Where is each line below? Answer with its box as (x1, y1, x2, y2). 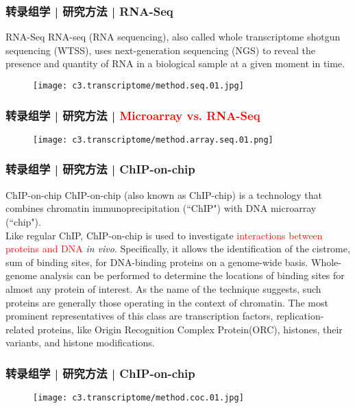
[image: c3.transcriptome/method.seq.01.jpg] (33, 81, 244, 91)
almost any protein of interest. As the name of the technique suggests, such (5, 281, 321, 296)
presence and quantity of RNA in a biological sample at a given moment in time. (5, 56, 345, 71)
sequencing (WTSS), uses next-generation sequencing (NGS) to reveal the (5, 43, 315, 57)
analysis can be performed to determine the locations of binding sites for (40, 268, 345, 283)
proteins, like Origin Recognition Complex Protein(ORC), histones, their (37, 322, 343, 336)
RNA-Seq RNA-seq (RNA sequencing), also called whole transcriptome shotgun (5, 29, 341, 44)
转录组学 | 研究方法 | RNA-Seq (5, 2, 173, 19)
